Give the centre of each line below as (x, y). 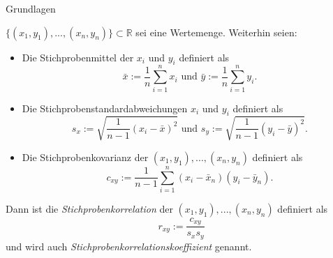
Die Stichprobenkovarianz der (85, 157)
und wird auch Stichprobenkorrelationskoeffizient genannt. (129, 246)
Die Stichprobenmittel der (78, 57)
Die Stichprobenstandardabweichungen (105, 108)
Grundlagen (31, 8)
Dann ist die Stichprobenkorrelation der (89, 208)
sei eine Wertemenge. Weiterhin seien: (216, 32)
